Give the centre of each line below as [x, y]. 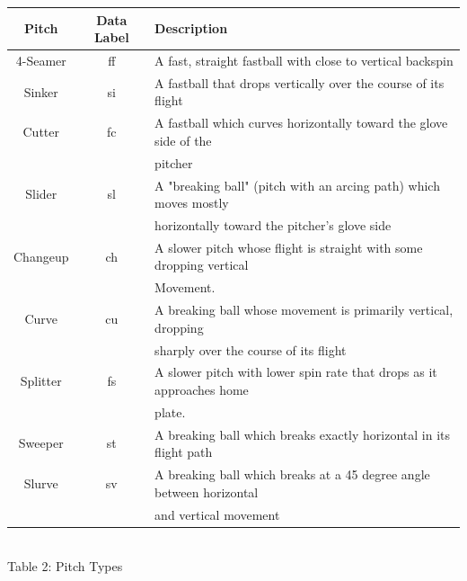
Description [191, 28]
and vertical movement [217, 514]
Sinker [41, 91]
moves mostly [192, 203]
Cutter [41, 132]
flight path [184, 452]
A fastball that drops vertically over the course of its [300, 82]
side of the [183, 140]
